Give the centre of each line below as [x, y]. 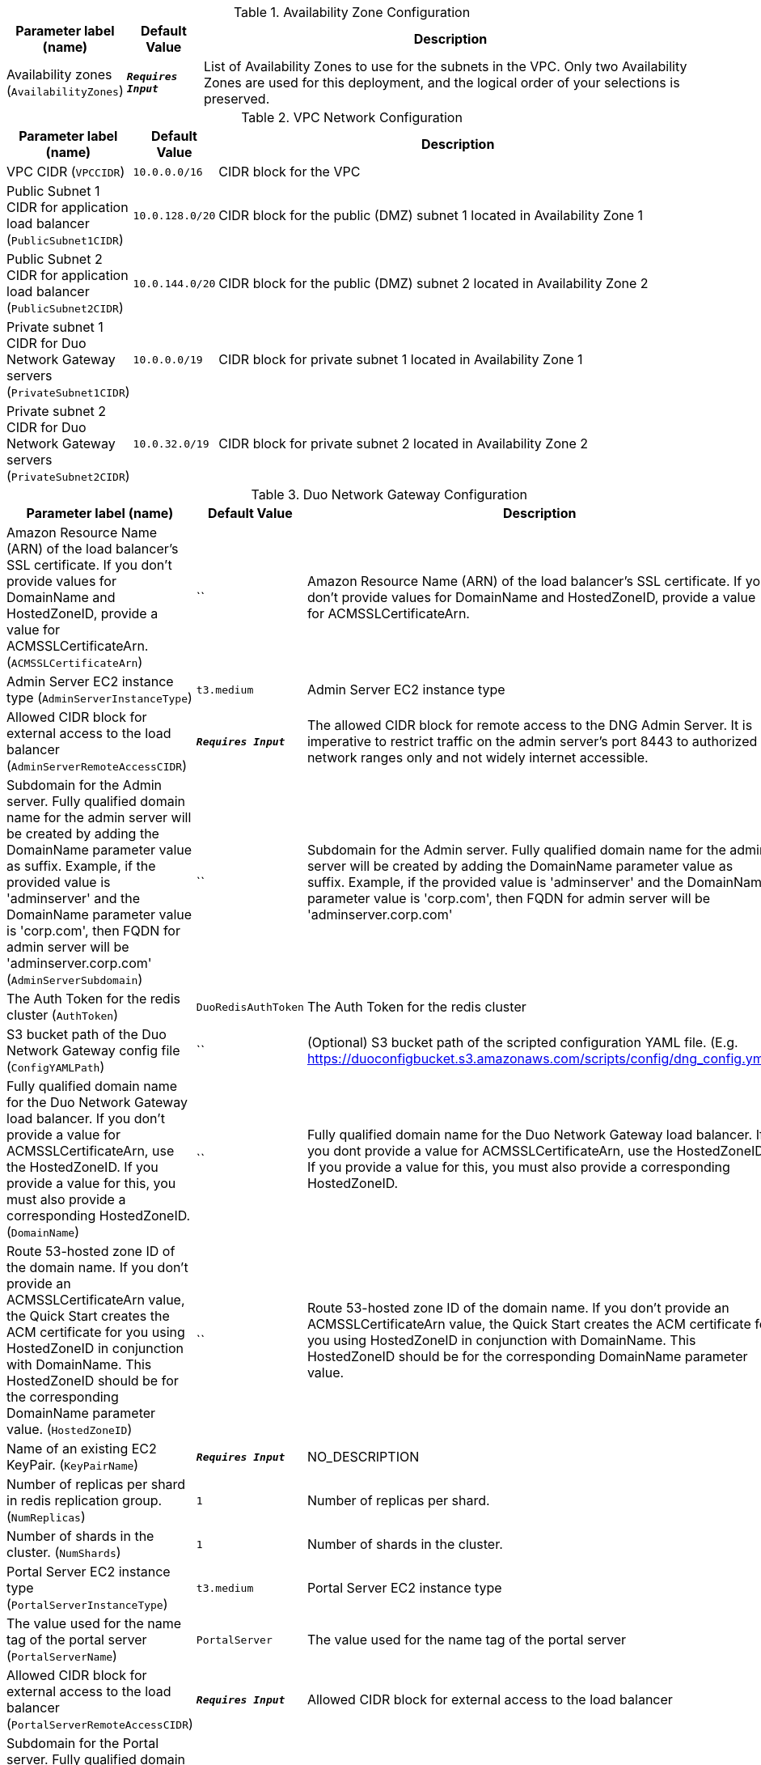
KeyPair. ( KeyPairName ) [73, 1465]
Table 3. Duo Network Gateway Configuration [389, 494]
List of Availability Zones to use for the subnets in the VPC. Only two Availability [445, 66]
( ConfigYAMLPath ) [56, 1067]
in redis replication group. [85, 1500]
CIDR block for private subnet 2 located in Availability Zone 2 [404, 443]
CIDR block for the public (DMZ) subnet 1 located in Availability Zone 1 [431, 215]
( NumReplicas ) [46, 1517]
